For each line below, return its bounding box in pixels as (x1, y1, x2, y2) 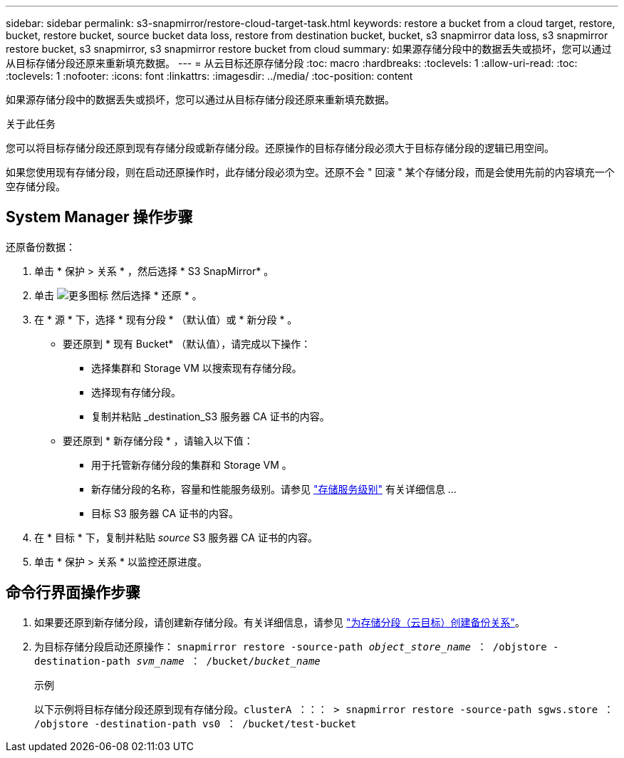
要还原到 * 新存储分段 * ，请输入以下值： (63, 434, 254, 447)
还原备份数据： (6, 240, 76, 253)
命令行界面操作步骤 (6, 583, 140, 602)
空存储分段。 (6, 180, 66, 192)
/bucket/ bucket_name (206, 655, 321, 667)
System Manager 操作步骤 (6, 208, 193, 227)
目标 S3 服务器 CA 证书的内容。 (91, 507, 239, 519)
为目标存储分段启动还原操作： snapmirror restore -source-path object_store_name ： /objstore (34, 640, 547, 653)
